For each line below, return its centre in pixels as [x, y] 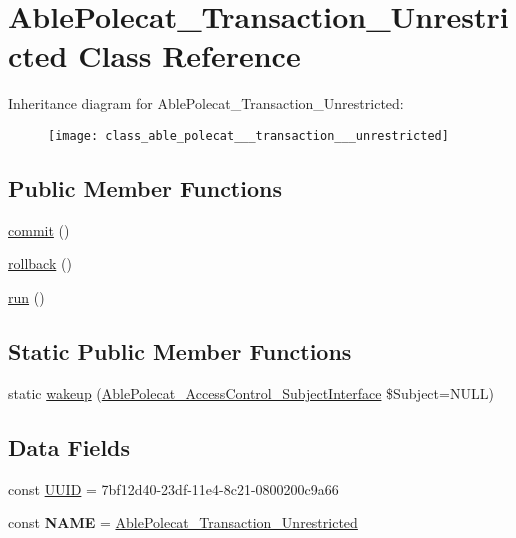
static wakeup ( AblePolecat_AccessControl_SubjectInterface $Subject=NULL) [251, 392]
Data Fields [69, 446]
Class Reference [189, 55]
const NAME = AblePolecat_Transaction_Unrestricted [183, 522]
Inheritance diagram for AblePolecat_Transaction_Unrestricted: [206, 103]
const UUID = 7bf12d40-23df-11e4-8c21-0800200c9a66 [173, 488]
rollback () [40, 263]
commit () [39, 229]
